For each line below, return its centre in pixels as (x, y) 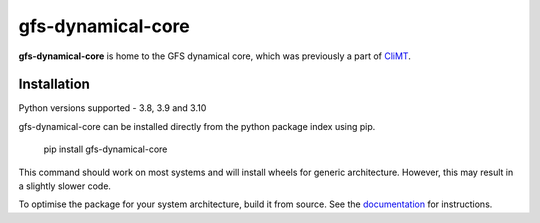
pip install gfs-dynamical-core (105, 149)
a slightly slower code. (65, 186)
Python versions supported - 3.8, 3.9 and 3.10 (112, 108)
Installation (54, 84)
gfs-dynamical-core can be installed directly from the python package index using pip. (197, 126)
